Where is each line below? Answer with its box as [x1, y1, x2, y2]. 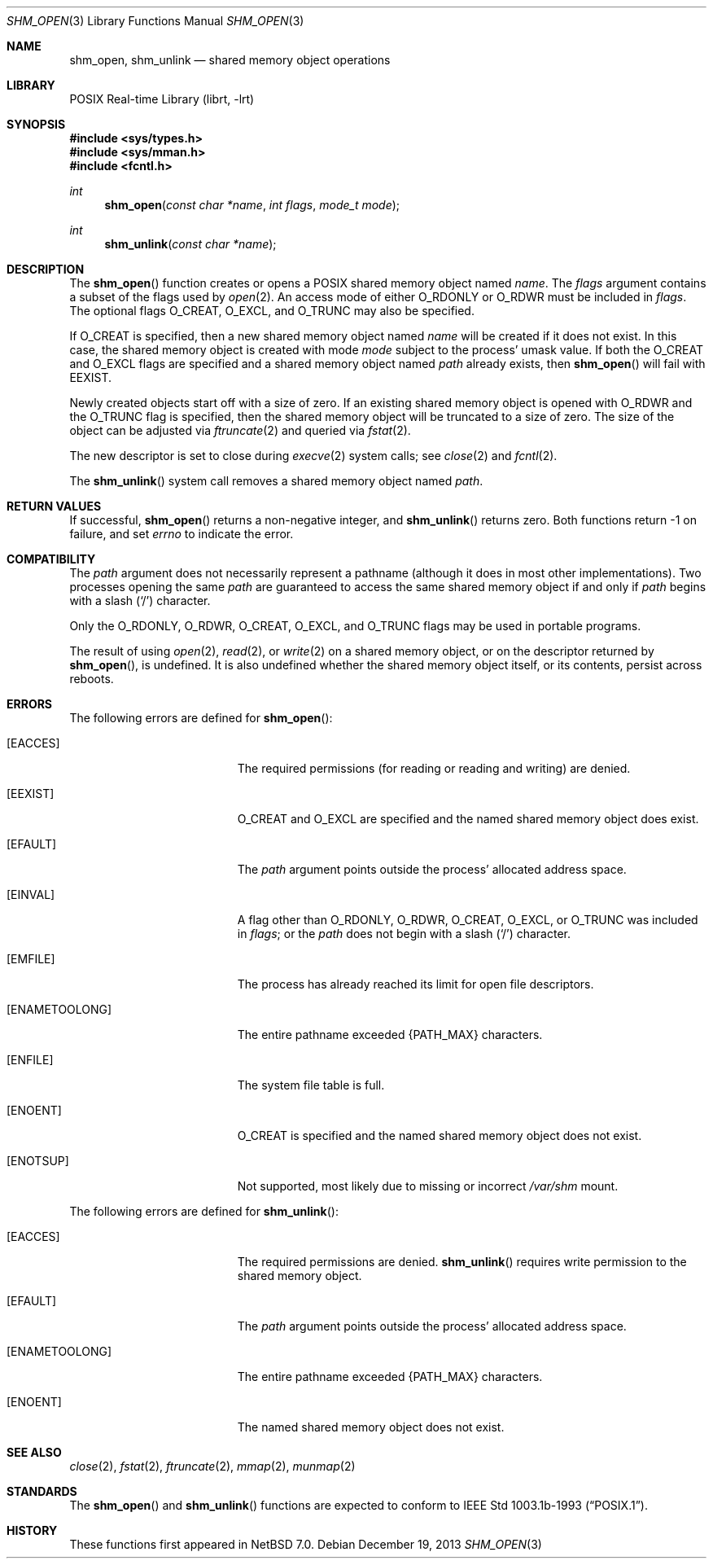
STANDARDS [7, 1484, 77, 1498]
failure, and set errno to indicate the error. [69, 527, 294, 541]
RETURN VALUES [7, 499, 102, 513]
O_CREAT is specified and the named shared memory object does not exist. [237, 1129, 642, 1142]
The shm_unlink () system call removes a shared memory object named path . [69, 474, 483, 488]
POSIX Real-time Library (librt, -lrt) [69, 92, 255, 106]
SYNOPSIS [7, 117, 66, 131]
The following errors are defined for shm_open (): [69, 711, 333, 725]
